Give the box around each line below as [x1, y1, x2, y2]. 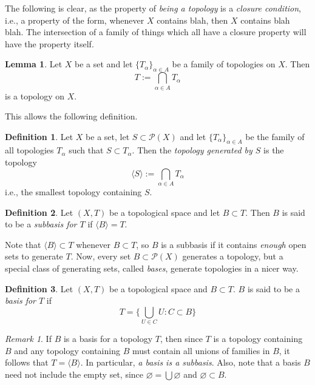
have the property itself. [5, 37, 94, 50]
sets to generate [5, 250, 63, 263]
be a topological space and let [109, 206, 220, 218]
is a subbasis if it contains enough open [161, 238, 307, 250]
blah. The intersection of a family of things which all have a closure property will [5, 25, 307, 38]
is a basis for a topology [63, 332, 153, 345]
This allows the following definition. [5, 110, 138, 122]
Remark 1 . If [5, 332, 52, 345]
